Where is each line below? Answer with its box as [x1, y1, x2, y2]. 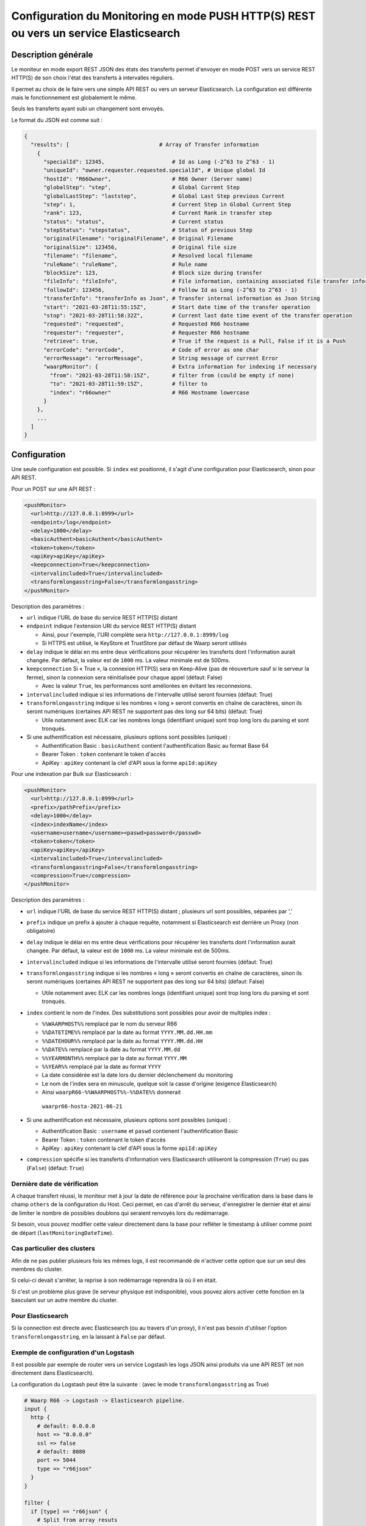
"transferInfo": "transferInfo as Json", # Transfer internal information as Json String [43, 295, 320, 302]
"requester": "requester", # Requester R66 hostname [43, 329, 249, 336]
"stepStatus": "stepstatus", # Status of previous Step [43, 226, 253, 234]
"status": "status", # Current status [43, 218, 224, 225]
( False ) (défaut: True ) [26, 1164, 85, 1171]
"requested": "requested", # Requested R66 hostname [43, 320, 249, 328]
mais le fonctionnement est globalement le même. [11, 94, 137, 101]
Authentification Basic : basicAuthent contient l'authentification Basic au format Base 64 [41, 742, 269, 749]
